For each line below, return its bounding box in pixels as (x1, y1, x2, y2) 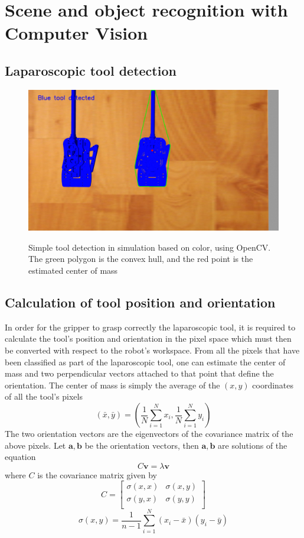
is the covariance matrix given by (37, 468, 157, 481)
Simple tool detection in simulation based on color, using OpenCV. (28, 241, 271, 253)
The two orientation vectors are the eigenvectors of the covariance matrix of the (5, 427, 293, 439)
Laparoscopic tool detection (5, 61, 176, 79)
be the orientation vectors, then (84, 439, 199, 451)
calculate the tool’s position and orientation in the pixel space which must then (5, 332, 292, 345)
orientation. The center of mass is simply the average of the (5, 378, 220, 391)
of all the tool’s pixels (5, 390, 83, 403)
